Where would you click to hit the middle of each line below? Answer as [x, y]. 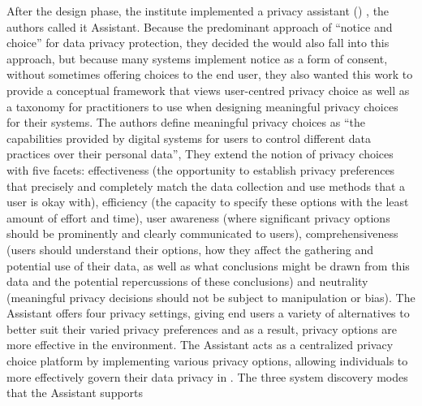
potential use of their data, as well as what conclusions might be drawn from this [208, 265]
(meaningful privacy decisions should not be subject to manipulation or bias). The [211, 297]
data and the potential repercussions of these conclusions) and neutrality [187, 281]
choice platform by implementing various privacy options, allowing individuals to [207, 361]
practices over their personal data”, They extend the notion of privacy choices [200, 154]
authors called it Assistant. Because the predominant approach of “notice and [200, 26]
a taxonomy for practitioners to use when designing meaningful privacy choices [202, 106]
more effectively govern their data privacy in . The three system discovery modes [207, 376]
